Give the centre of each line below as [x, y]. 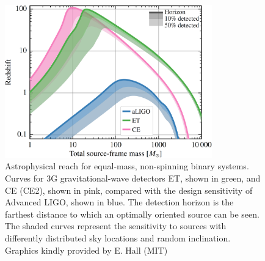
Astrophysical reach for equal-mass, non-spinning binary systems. [127, 166]
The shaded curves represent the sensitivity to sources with [116, 226]
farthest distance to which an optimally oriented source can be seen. [132, 214]
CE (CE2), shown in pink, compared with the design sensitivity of [129, 190]
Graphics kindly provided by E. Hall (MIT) [86, 250]
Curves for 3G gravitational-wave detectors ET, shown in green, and [133, 178]
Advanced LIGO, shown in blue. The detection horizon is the [119, 202]
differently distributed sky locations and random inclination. [118, 237]
